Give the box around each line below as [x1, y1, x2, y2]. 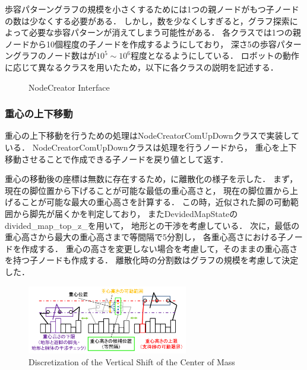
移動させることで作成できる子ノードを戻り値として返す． [5, 152, 229, 165]
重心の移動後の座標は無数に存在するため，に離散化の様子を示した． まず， [5, 173, 298, 185]
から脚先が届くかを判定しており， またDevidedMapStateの [12, 207, 238, 219]
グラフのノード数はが [12, 49, 96, 62]
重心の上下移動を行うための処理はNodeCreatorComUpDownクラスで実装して [5, 129, 300, 142]
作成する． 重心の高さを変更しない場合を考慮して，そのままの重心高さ [21, 242, 298, 254]
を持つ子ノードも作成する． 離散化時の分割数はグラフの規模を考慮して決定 [5, 254, 299, 266]
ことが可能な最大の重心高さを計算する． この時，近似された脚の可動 [21, 196, 290, 208]
